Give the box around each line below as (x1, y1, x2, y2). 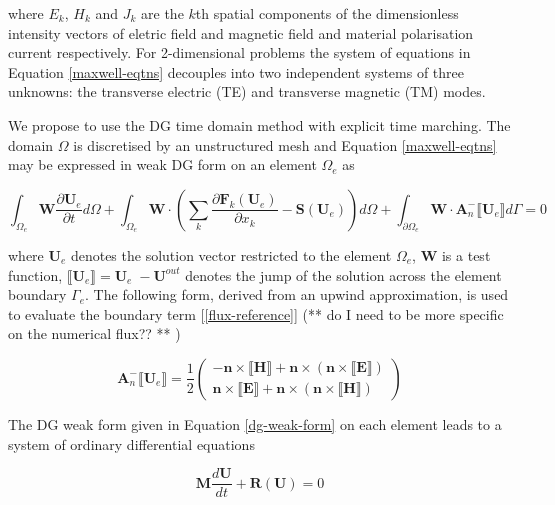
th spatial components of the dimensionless (195, 3, 459, 23)
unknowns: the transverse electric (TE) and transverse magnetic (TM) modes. (8, 81, 486, 102)
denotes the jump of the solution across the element (185, 264, 502, 285)
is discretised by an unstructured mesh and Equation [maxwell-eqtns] (73, 134, 497, 155)
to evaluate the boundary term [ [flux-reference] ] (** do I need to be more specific (8, 303, 504, 324)
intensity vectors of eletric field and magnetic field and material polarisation (8, 22, 474, 43)
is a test (441, 244, 491, 265)
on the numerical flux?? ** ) (8, 323, 181, 344)
